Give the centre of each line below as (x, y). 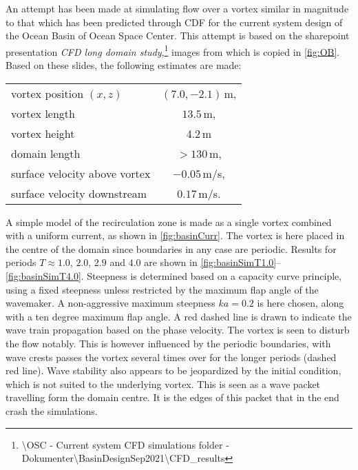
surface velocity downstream (79, 193)
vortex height (43, 133)
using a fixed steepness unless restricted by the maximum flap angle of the (162, 289)
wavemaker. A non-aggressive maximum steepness (110, 303)
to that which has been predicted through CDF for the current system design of (174, 22)
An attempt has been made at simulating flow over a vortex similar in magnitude (177, 8)
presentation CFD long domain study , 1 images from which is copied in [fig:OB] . (173, 50)
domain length (46, 153)
